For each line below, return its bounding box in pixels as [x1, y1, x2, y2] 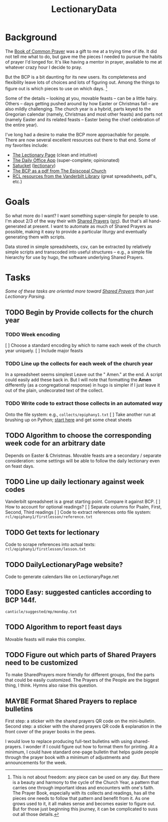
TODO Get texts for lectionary [5, 528, 100, 536]
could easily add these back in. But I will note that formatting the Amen [5, 377, 151, 383]
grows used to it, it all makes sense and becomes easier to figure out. [12, 800, 156, 807]
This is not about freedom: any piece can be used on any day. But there [12, 774, 160, 780]
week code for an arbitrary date [5, 439, 106, 448]
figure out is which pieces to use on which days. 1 [5, 84, 107, 91]
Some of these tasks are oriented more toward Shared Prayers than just [5, 288, 154, 294]
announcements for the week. [5, 760, 67, 766]
